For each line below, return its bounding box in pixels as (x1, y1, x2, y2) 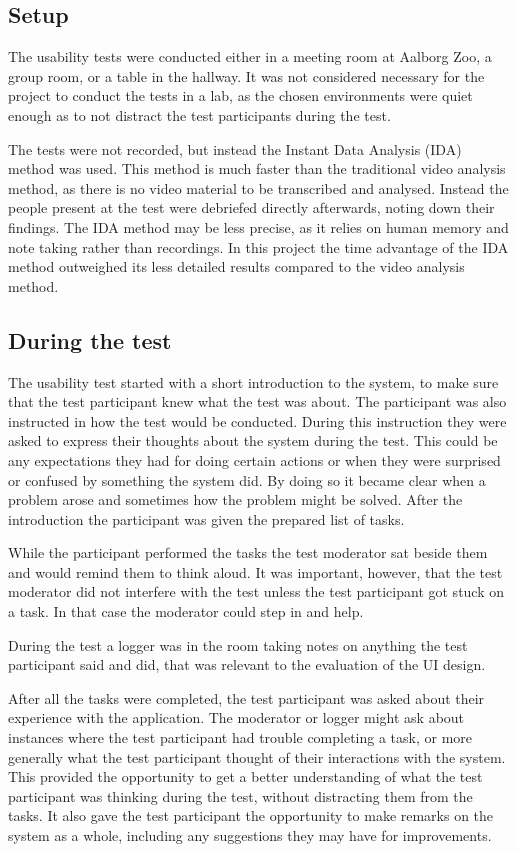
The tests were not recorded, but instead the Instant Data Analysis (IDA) (8, 138, 462, 159)
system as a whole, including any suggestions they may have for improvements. (8, 825, 492, 845)
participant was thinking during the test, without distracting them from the (8, 785, 473, 806)
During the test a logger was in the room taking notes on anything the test (8, 634, 468, 655)
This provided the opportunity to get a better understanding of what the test (8, 766, 483, 787)
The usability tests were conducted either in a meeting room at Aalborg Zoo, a (8, 46, 492, 67)
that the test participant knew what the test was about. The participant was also (8, 391, 507, 412)
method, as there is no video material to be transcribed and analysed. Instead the (8, 177, 509, 198)
